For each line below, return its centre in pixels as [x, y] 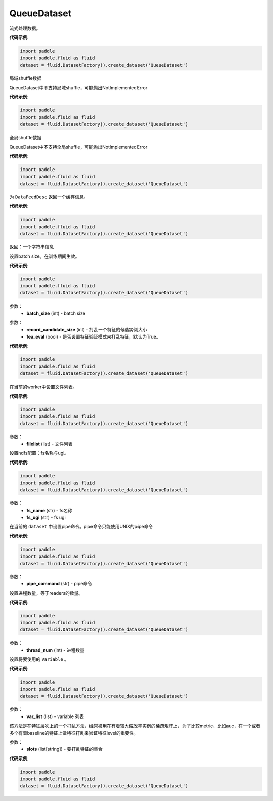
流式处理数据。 [25, 28]
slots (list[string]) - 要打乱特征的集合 [65, 749]
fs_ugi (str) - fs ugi [46, 517]
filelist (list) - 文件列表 [50, 444]
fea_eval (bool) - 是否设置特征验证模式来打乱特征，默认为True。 [94, 336]
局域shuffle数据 [26, 78]
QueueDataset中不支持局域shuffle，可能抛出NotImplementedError [78, 88]
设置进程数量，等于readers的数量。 [46, 593]
